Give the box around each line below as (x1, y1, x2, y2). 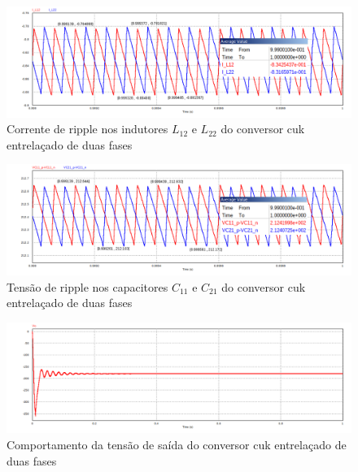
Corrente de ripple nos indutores (7, 120, 168, 137)
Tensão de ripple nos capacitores (7, 278, 168, 295)
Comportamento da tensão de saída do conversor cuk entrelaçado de (7, 436, 347, 453)
